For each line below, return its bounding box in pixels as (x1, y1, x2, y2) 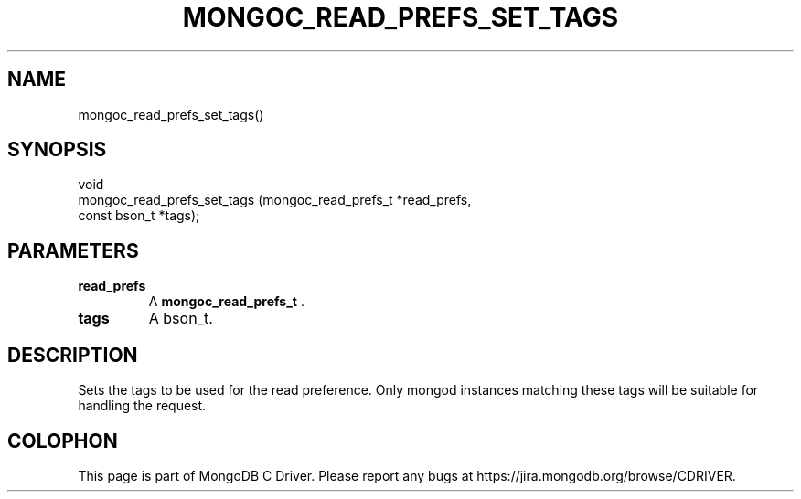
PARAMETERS (7, 239, 139, 262)
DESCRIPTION (7, 343, 138, 366)
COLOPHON (7, 429, 118, 452)
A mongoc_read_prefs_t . (148, 293, 304, 310)
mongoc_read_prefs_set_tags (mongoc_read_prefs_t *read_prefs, (78, 192, 472, 208)
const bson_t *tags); (78, 207, 200, 224)
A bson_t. (148, 309, 213, 328)
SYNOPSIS (7, 138, 107, 162)
